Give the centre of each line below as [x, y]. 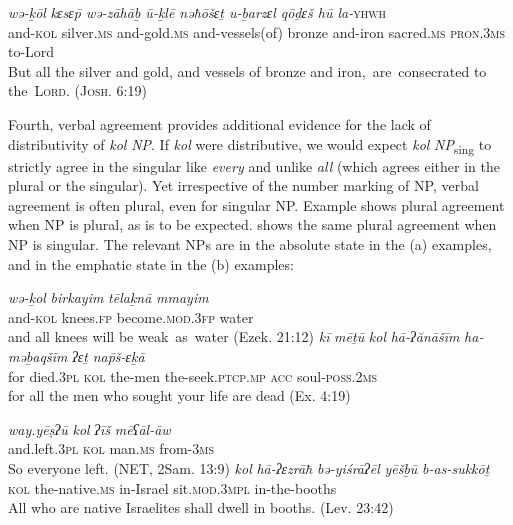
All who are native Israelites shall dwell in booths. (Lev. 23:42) [201, 507]
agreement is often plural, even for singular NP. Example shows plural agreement [256, 204]
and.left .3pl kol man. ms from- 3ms [111, 448]
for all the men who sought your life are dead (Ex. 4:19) [179, 395]
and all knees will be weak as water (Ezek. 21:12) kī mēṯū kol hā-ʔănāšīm [234, 336]
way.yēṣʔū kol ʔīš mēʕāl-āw [89, 428]
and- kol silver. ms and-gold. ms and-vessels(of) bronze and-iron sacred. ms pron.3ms [257, 31]
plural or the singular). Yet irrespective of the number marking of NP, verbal [243, 185]
